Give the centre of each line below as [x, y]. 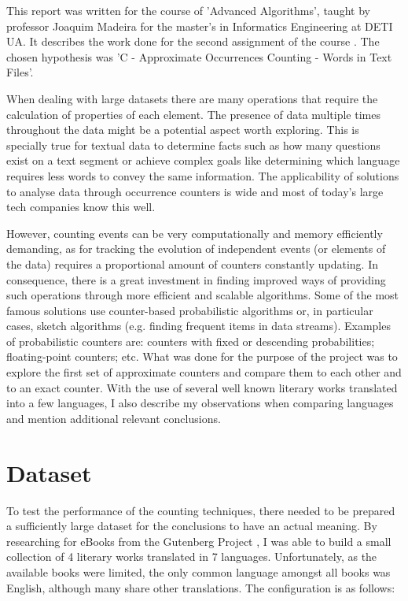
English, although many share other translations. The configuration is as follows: [201, 587]
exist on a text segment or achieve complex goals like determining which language [203, 160]
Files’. [20, 72]
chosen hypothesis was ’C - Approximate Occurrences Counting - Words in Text [199, 56]
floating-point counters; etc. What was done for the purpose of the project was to [202, 356]
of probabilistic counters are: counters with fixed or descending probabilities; [191, 341]
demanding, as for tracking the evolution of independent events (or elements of [196, 249]
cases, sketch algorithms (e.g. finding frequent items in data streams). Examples [198, 326]
